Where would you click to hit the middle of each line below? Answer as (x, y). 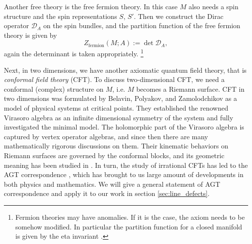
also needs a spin (214, 6)
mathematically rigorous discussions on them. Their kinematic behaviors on (116, 146)
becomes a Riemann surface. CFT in (190, 89)
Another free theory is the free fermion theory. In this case (91, 6)
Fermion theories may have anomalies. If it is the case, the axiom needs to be (130, 217)
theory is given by (31, 35)
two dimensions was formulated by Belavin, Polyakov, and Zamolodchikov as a (121, 98)
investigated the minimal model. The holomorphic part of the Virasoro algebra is (124, 127)
